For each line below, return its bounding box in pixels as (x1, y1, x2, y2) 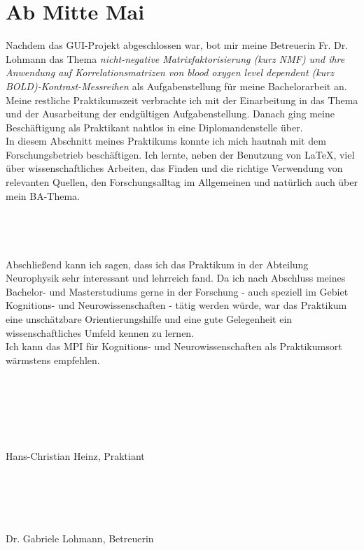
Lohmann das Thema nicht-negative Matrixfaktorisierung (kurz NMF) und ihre (6, 51, 345, 66)
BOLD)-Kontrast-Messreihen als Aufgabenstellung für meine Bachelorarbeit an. (6, 78, 347, 93)
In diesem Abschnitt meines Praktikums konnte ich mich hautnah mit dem (6, 133, 326, 148)
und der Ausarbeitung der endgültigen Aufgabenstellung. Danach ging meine (6, 106, 335, 121)
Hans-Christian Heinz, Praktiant (6, 448, 145, 463)
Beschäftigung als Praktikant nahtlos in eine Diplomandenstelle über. (6, 120, 303, 134)
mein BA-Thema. (6, 188, 80, 203)
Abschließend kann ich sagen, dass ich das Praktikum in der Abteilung (6, 256, 309, 271)
